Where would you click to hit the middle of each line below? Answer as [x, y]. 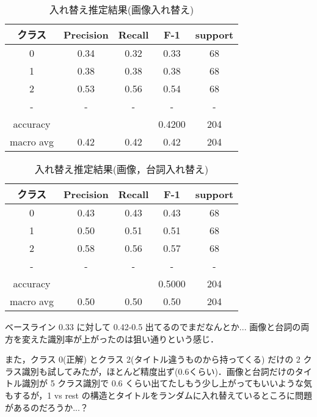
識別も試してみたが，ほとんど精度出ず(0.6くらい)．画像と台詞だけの [158, 371]
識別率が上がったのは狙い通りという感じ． [133, 338]
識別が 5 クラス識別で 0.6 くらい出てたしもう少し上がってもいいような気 [167, 383]
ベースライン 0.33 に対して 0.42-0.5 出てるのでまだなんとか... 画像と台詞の [153, 327]
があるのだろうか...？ [47, 407]
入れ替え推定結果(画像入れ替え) [122, 9]
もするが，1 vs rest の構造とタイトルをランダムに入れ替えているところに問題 [159, 395]
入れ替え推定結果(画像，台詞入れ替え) [122, 169]
